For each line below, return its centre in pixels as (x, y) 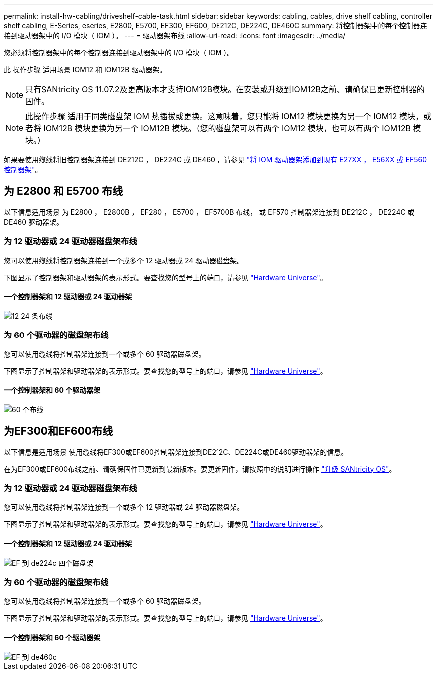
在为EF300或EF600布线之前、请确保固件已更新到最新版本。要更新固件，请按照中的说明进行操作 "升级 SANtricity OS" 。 (200, 469)
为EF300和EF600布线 (58, 431)
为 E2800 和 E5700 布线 (63, 191)
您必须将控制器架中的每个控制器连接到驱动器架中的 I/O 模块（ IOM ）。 (119, 53)
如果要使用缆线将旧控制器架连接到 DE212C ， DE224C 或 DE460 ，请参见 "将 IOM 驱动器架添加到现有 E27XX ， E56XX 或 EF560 (215, 160)
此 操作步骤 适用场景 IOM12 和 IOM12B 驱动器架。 (85, 70)
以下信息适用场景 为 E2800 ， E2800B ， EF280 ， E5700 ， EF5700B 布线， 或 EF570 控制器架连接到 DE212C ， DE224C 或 (209, 212)
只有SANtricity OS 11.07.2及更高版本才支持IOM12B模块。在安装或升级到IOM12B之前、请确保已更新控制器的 (225, 89)
